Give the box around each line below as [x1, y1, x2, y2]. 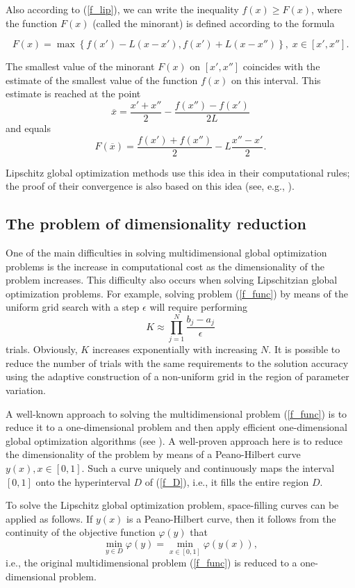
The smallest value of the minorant [6, 59, 155, 74]
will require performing [149, 300, 247, 314]
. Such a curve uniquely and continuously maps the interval [81, 460, 335, 475]
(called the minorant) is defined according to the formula [92, 15, 335, 30]
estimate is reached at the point [6, 86, 141, 101]
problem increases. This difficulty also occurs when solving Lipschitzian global [6, 272, 338, 287]
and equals [6, 121, 51, 136]
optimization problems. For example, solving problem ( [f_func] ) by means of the [6, 286, 348, 300]
